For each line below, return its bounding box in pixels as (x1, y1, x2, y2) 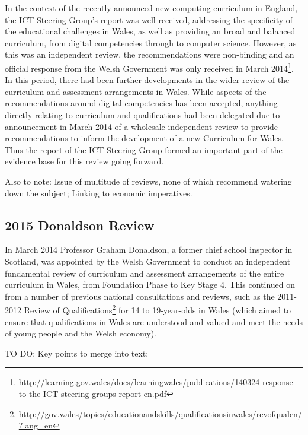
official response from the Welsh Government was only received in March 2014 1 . (5, 60, 294, 74)
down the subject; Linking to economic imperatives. (5, 186, 192, 199)
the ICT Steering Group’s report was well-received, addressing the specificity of (5, 13, 293, 26)
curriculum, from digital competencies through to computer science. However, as (5, 36, 297, 49)
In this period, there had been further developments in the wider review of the (5, 74, 290, 86)
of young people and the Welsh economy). (5, 327, 156, 339)
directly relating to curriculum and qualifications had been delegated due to (5, 109, 280, 120)
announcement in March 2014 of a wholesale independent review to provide (5, 120, 278, 132)
